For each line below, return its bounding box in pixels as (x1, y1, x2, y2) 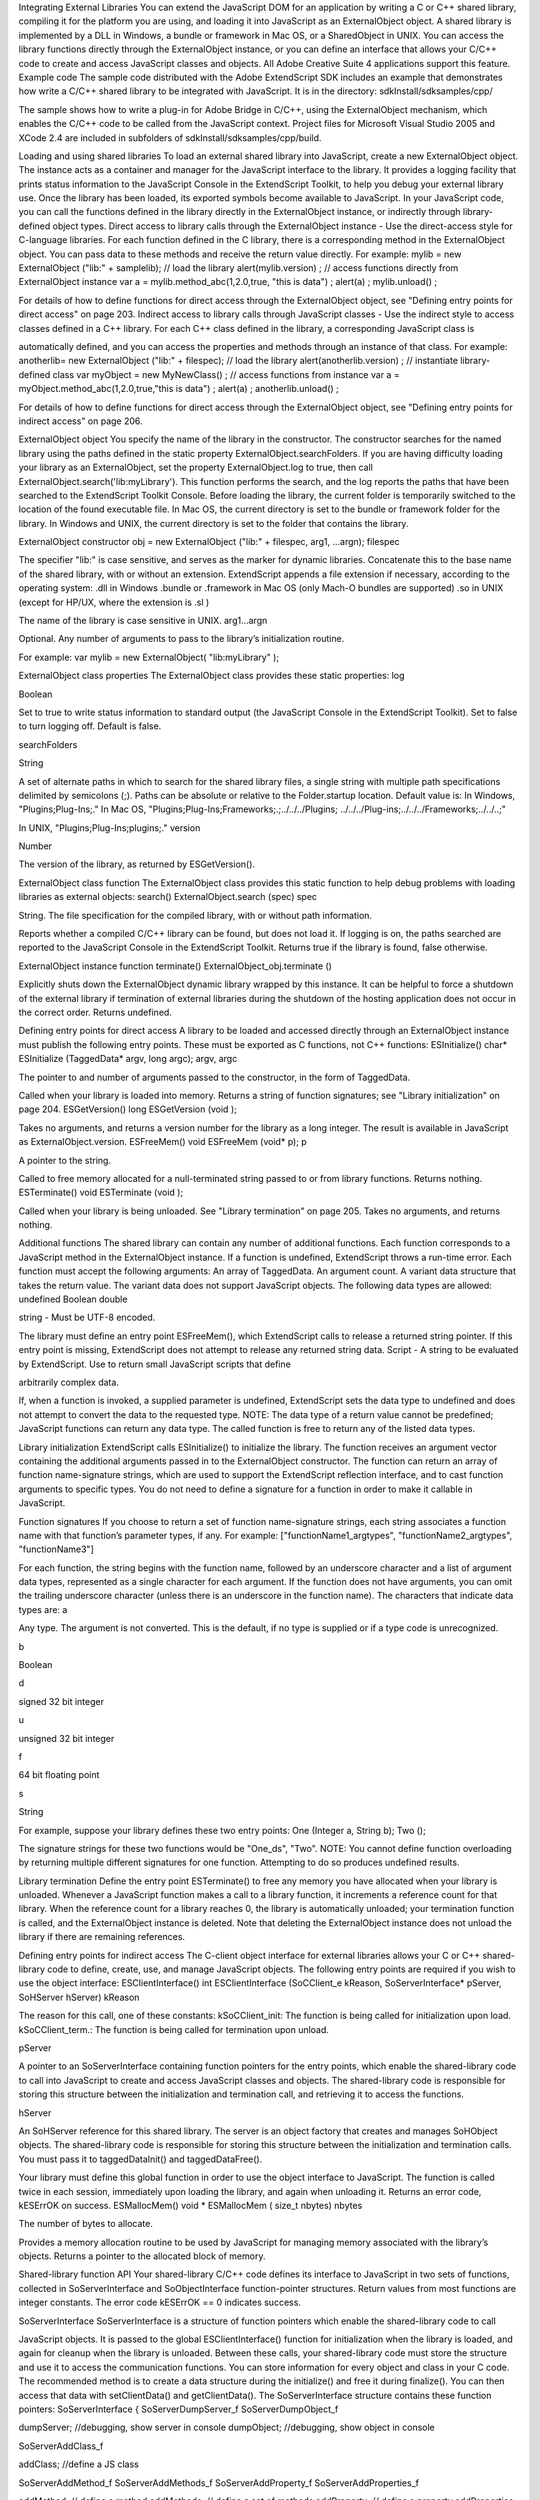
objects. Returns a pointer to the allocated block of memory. (18, 2250, 266, 2262)
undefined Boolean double (18, 1293, 128, 1305)
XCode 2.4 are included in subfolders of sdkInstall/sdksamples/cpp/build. (18, 131, 322, 144)
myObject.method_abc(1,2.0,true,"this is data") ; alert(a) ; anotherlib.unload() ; (18, 383, 340, 395)
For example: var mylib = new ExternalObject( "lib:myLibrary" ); (18, 651, 280, 663)
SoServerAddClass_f (18, 2440, 104, 2452)
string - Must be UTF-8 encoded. (18, 1311, 156, 1324)
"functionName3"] (18, 1543, 94, 1555)
